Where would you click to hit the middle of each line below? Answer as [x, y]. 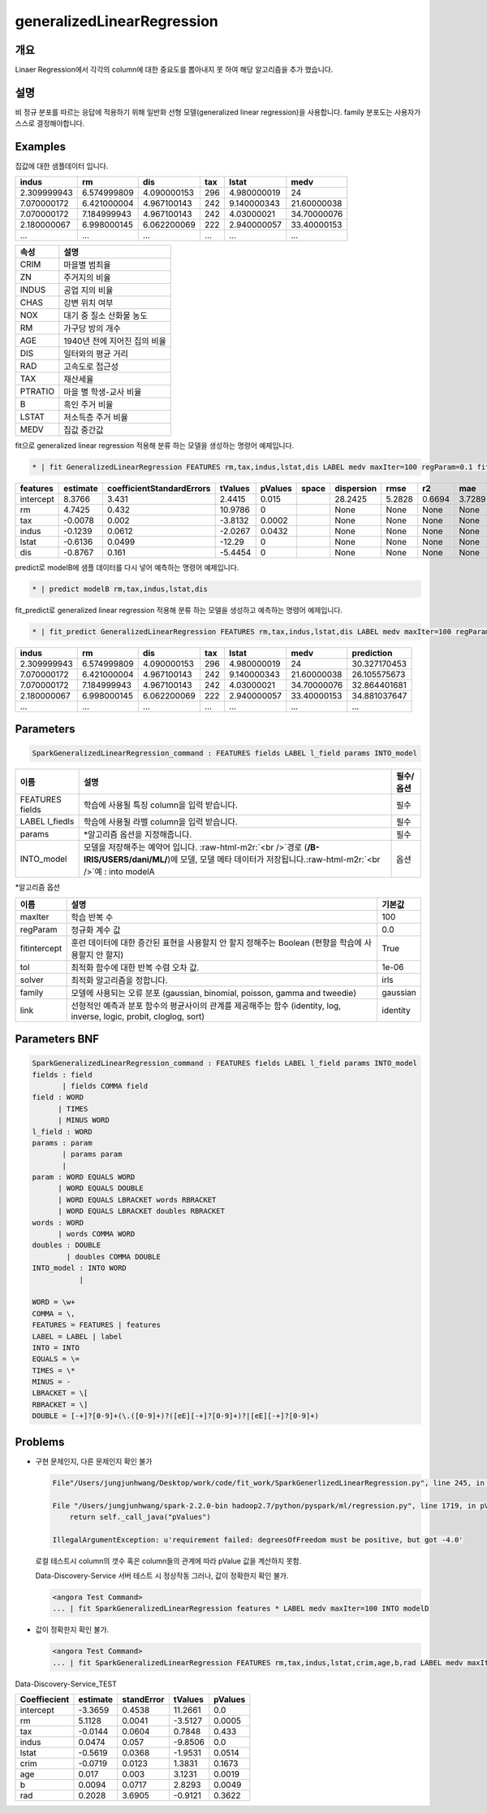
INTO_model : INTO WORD [80, 1268]
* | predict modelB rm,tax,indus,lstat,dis [120, 589]
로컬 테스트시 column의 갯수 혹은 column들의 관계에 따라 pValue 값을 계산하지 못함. [168, 1560]
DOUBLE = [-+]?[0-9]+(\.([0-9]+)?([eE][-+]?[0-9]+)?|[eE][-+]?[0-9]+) [176, 1416]
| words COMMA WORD [97, 1234]
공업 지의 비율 [88, 290]
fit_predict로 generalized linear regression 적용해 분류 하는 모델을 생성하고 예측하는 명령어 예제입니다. [179, 610]
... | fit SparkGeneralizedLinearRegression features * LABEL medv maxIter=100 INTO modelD [241, 1609]
